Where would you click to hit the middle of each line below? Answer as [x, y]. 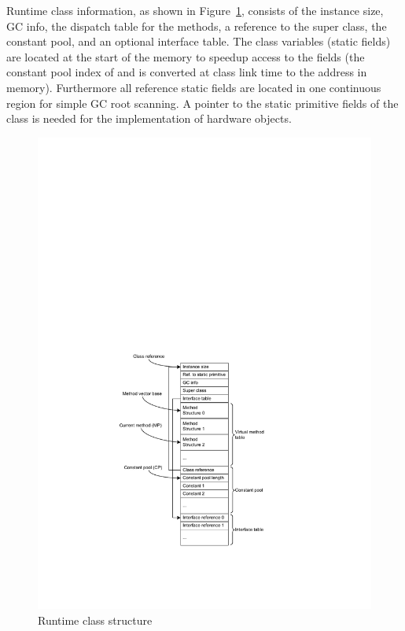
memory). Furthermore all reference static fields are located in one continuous [194, 87]
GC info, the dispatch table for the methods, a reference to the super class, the [197, 26]
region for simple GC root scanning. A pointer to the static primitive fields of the [202, 103]
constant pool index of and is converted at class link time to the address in [187, 72]
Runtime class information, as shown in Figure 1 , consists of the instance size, [195, 10]
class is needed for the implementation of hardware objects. [149, 118]
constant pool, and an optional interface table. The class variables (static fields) [199, 41]
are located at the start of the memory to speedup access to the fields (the [186, 56]
